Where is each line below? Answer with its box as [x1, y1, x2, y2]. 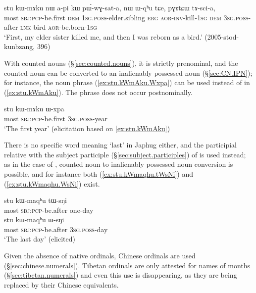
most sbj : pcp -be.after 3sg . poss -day [4, 224, 108, 234]
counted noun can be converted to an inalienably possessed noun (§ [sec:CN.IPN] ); [4, 67, 253, 78]
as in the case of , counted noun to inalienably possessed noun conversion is [4, 159, 233, 169]
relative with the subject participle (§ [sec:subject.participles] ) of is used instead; [4, 149, 246, 159]
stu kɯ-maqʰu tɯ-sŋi [4, 195, 67, 205]
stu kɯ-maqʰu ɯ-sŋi [4, 214, 64, 225]
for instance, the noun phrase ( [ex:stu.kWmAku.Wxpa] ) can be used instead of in [4, 77, 250, 88]
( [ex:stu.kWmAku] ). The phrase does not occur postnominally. [4, 87, 193, 97]
